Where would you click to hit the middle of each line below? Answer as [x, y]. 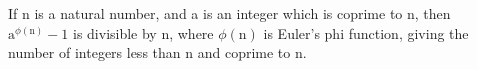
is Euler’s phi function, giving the [366, 32]
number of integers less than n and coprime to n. [157, 52]
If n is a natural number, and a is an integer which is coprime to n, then [229, 13]
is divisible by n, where [143, 32]
